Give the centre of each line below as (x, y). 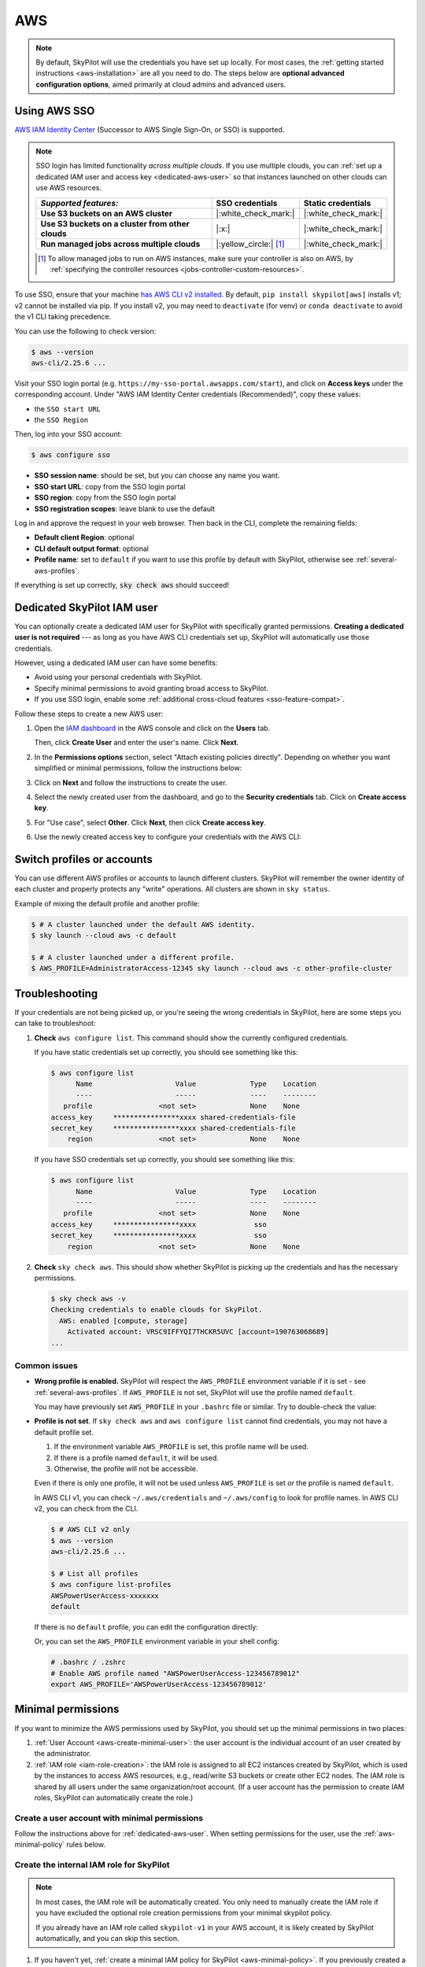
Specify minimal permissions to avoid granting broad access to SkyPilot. (152, 688)
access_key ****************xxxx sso (159, 1224)
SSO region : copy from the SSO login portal (105, 498)
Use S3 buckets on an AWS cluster (107, 213)
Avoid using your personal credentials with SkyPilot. (118, 677)
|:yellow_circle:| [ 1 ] (250, 244)
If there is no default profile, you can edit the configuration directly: (146, 1627)
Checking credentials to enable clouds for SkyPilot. (157, 1310)
